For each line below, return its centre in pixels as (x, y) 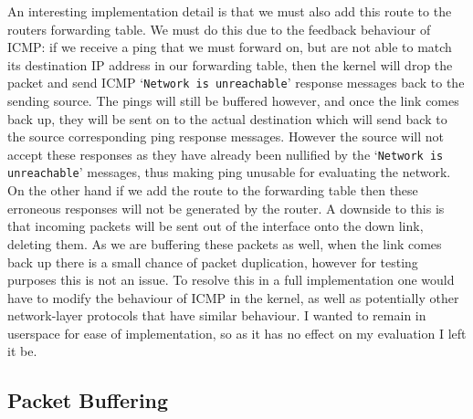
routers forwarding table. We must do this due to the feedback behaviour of (219, 29)
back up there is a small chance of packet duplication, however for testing (213, 262)
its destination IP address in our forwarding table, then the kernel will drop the (230, 64)
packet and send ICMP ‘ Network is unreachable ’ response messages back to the (236, 83)
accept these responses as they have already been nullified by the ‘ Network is (226, 154)
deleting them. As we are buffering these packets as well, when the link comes (225, 243)
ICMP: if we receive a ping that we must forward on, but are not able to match (230, 47)
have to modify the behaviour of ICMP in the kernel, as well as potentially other (233, 297)
